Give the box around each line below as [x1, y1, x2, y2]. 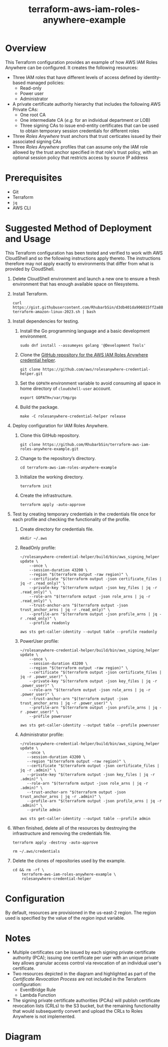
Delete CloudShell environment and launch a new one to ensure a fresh [12, 275, 160, 281]
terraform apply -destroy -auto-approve [12, 840, 98, 845]
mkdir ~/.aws [20, 536, 48, 541]
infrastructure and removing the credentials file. [12, 830, 111, 836]
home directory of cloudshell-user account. [20, 385, 112, 391]
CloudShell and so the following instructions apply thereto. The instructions [5, 255, 161, 261]
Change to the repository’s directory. [20, 455, 96, 461]
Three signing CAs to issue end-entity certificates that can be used [20, 122, 159, 128]
